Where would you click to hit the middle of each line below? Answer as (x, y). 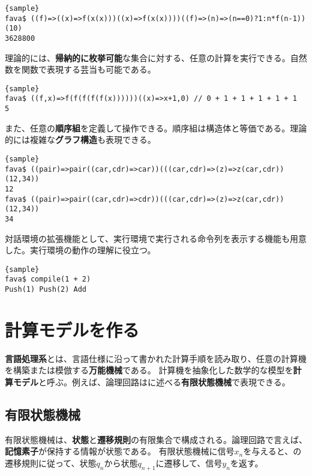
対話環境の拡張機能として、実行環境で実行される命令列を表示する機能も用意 (156, 238)
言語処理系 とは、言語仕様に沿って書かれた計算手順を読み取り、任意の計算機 (156, 358)
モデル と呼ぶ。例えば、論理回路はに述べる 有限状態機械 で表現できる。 (151, 382)
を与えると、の (272, 451)
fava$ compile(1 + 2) (48, 279)
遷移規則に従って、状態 (51, 463)
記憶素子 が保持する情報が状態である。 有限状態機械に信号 (120, 451)
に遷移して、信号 (189, 463)
